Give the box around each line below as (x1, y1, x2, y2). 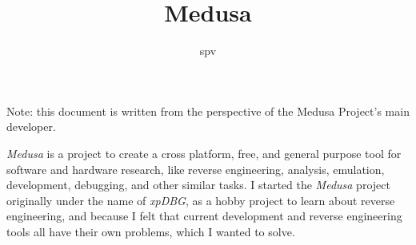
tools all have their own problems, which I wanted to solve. (6, 223, 295, 239)
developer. (6, 118, 56, 135)
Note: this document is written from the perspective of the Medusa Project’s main (6, 102, 410, 119)
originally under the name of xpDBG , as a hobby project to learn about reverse (6, 192, 395, 208)
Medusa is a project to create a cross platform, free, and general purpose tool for (6, 144, 402, 161)
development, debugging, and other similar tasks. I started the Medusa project (6, 176, 390, 193)
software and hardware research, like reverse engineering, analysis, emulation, (6, 160, 385, 177)
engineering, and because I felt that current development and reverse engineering (6, 207, 402, 224)
